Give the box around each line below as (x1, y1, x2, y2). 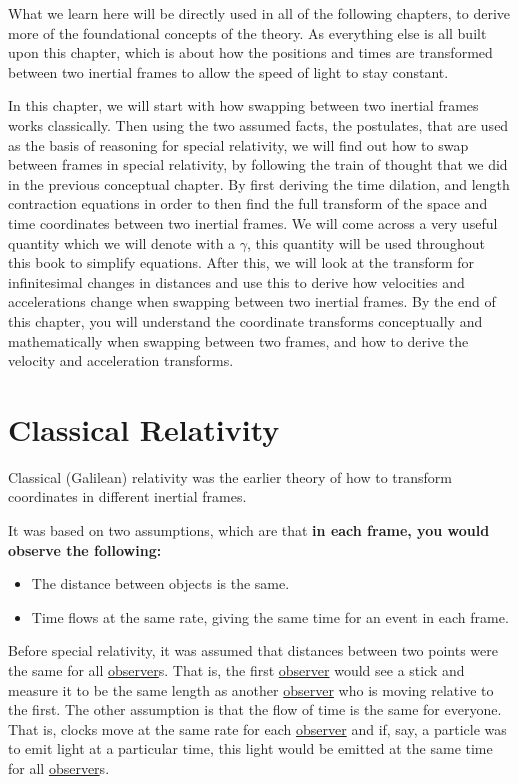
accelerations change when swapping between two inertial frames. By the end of (8, 291, 496, 312)
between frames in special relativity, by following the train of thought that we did (8, 154, 508, 175)
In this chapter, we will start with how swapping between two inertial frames (8, 95, 479, 116)
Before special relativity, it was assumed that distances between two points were (8, 640, 498, 661)
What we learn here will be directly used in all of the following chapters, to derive (8, 3, 511, 23)
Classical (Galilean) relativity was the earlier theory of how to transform (8, 466, 452, 487)
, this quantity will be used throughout (247, 232, 485, 253)
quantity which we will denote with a (8, 232, 236, 253)
